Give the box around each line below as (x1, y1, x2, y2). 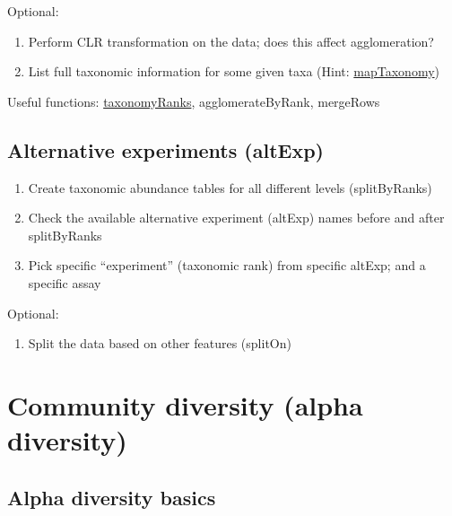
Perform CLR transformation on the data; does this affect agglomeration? (28, 31, 434, 50)
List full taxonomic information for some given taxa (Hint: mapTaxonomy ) (28, 62, 439, 81)
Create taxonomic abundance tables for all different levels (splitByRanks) (28, 178, 432, 197)
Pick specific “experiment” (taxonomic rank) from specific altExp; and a (28, 256, 426, 275)
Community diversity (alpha (7, 386, 363, 423)
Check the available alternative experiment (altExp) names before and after (28, 208, 445, 227)
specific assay (28, 273, 101, 292)
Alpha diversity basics (7, 483, 216, 511)
